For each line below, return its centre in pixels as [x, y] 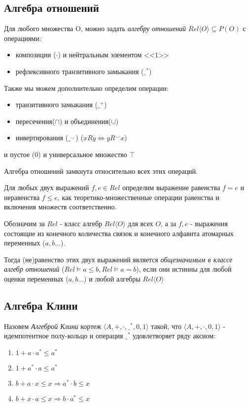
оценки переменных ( [36, 278]
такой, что [166, 326]
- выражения [209, 223]
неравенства [22, 197]
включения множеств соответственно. [60, 207]
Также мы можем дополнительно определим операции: [86, 88]
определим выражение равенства [171, 187]
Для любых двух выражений [47, 187]
